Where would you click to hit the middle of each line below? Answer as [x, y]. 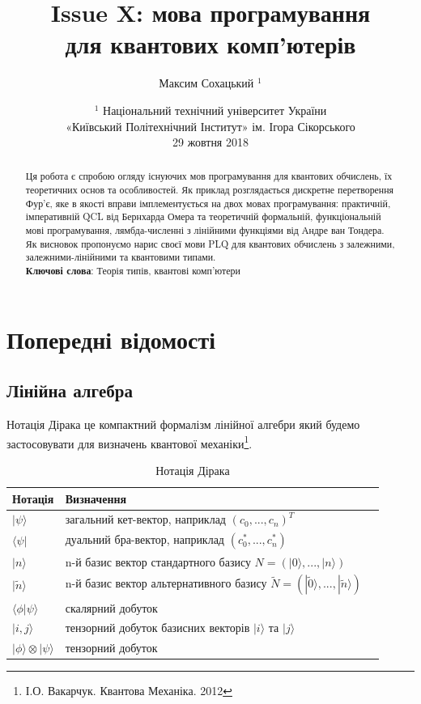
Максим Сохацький [206, 83]
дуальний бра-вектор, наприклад [145, 539]
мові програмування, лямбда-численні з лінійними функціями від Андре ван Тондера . [205, 230]
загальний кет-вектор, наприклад [145, 519]
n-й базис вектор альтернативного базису [166, 583]
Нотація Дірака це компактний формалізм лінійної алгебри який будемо [183, 424]
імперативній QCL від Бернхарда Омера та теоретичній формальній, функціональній [203, 216]
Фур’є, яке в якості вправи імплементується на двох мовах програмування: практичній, [208, 203]
